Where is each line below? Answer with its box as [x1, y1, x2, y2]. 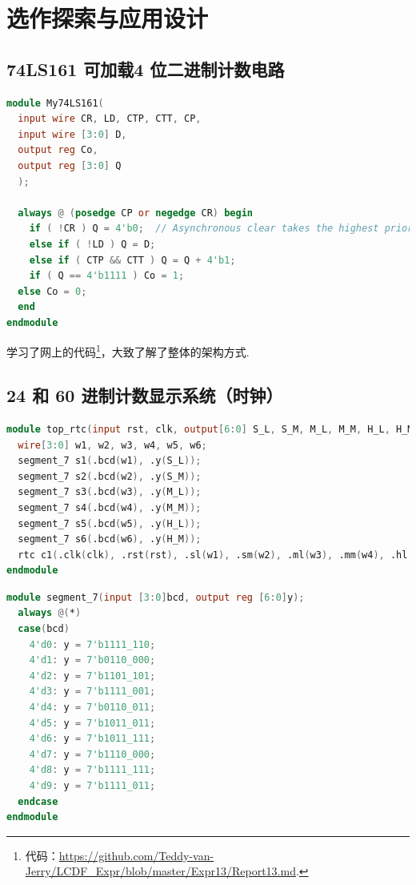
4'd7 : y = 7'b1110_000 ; [29, 748, 156, 760]
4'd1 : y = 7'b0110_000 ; [29, 654, 156, 666]
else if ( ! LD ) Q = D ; [29, 238, 156, 250]
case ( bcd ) [18, 623, 70, 635]
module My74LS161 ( [6, 97, 104, 109]
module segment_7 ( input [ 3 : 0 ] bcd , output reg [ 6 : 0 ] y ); [6, 591, 305, 603]
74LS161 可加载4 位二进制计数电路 [6, 56, 285, 81]
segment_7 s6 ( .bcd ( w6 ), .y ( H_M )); [18, 533, 202, 545]
